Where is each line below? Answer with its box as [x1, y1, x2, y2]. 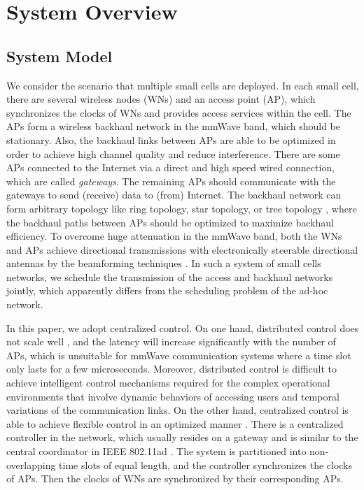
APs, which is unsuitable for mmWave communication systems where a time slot [6, 347, 351, 362]
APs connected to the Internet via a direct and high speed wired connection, [6, 160, 335, 175]
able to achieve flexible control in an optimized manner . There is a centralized [6, 416, 344, 431]
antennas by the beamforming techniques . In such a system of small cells [6, 256, 321, 271]
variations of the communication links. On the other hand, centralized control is [6, 403, 349, 417]
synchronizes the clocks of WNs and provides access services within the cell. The [6, 105, 351, 120]
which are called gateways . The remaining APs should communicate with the [6, 173, 336, 188]
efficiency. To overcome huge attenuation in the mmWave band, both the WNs [6, 229, 342, 243]
